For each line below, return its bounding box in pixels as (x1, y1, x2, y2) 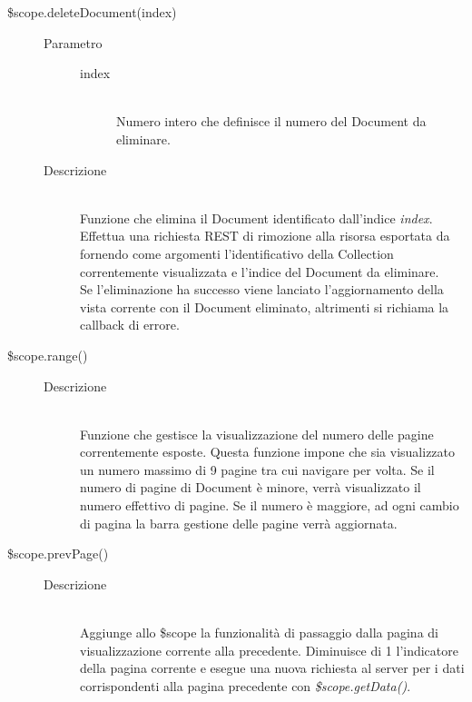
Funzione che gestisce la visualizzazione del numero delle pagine (80, 424, 434, 443)
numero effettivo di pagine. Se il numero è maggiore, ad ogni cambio (80, 496, 459, 515)
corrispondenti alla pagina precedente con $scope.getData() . (80, 676, 411, 695)
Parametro (44, 33, 103, 52)
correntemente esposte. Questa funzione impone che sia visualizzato (80, 442, 456, 461)
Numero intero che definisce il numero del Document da (116, 112, 427, 131)
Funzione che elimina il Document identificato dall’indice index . (80, 208, 433, 227)
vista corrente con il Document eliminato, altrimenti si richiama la (80, 297, 449, 316)
